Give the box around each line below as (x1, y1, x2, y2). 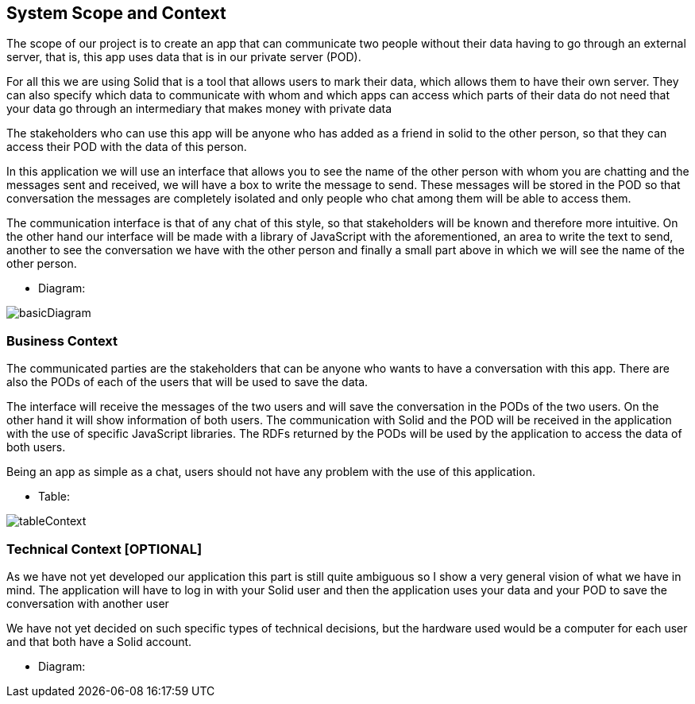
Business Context (6, 332, 118, 349)
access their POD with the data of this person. (6, 140, 247, 154)
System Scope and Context (6, 3, 226, 23)
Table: (38, 489, 71, 504)
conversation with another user (6, 596, 169, 610)
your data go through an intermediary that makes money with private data (6, 102, 392, 116)
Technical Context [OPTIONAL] (6, 540, 203, 557)
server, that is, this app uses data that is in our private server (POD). (6, 50, 361, 64)
